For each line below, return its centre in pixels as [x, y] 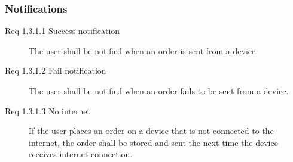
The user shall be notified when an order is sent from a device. [144, 50]
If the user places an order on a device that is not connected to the [151, 131]
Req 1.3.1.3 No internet [48, 110]
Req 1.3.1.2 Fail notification [56, 71]
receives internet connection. [81, 154]
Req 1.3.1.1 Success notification [62, 31]
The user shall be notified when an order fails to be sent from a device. [159, 91]
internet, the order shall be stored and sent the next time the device [153, 142]
